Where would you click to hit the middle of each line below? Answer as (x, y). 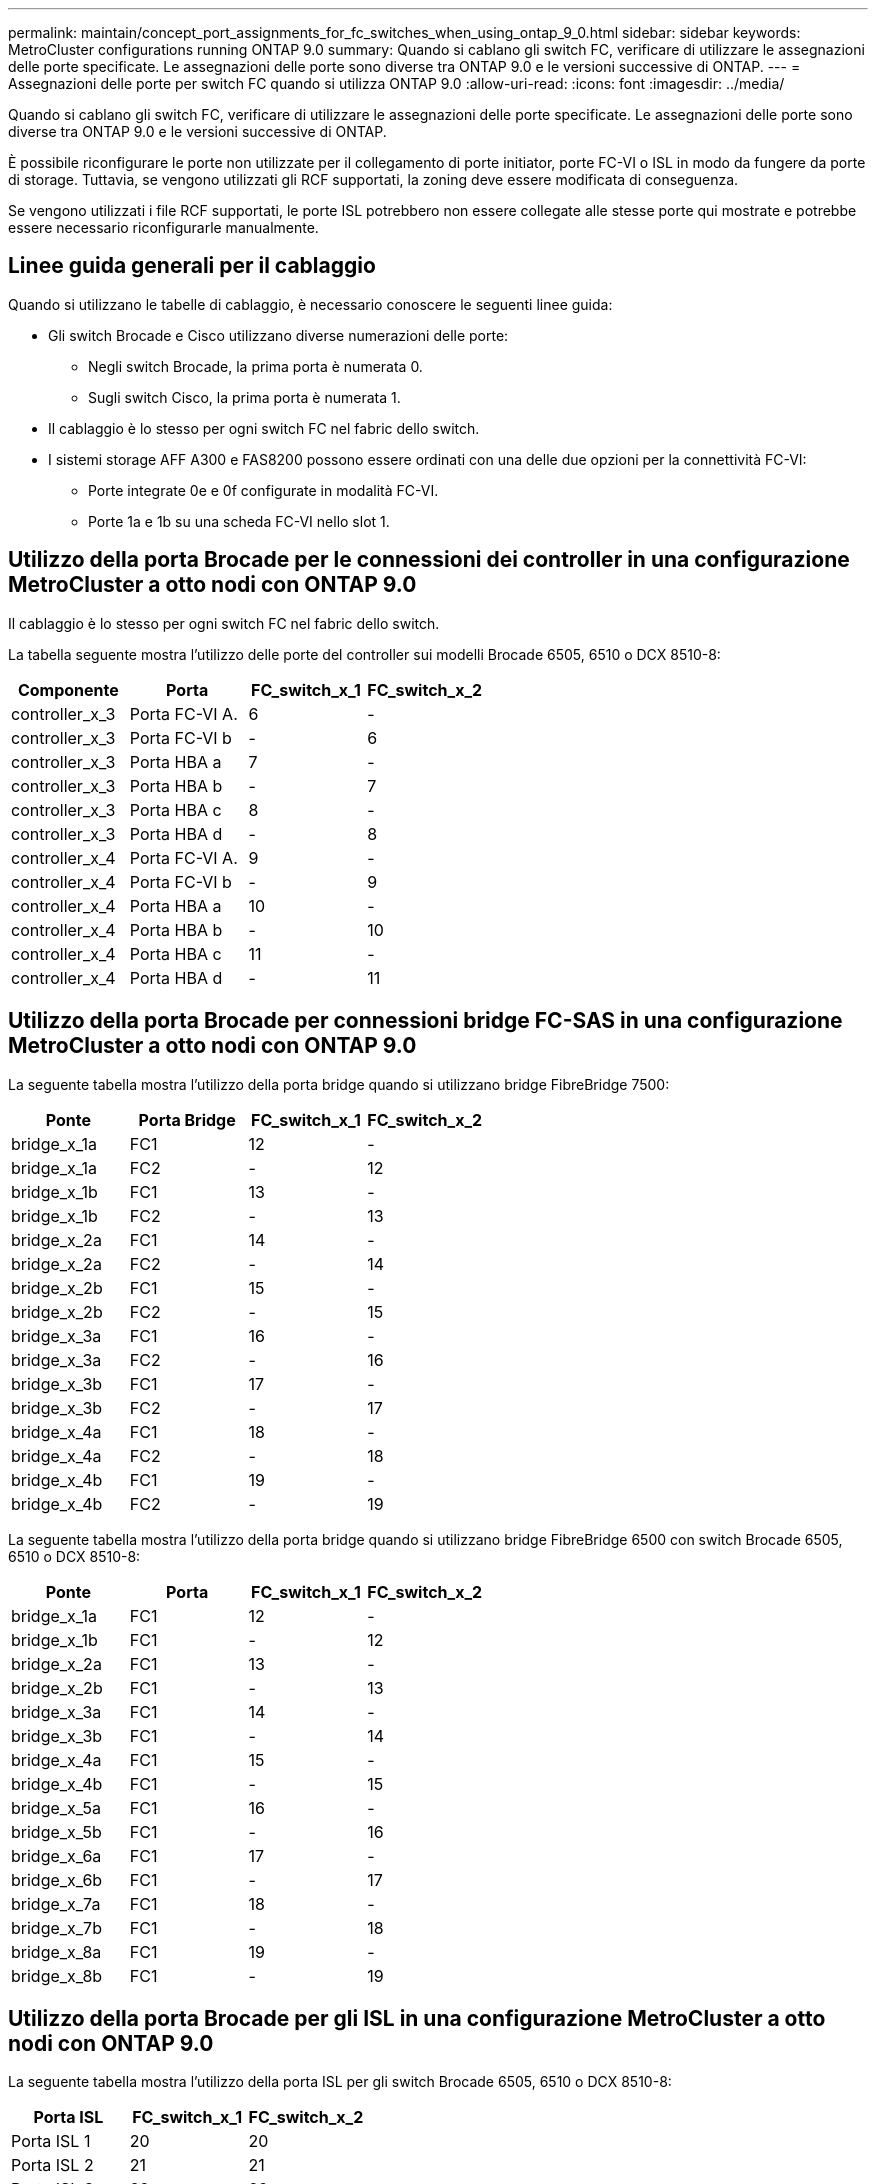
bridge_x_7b (56, 1927)
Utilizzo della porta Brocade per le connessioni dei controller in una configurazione (429, 560)
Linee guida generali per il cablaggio (192, 266)
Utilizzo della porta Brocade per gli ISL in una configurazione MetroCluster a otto (417, 2018)
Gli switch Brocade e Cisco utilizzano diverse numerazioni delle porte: (278, 335)
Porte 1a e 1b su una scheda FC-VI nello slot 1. (239, 521)
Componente (68, 689)
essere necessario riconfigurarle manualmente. (163, 227)
